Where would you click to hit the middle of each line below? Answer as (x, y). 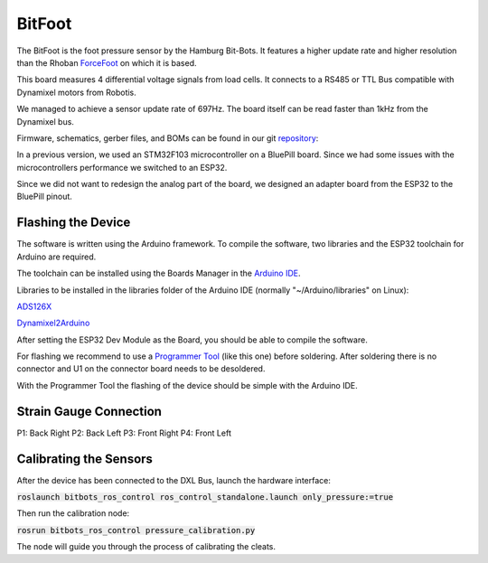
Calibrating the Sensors (85, 459)
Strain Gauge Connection (89, 411)
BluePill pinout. (44, 197)
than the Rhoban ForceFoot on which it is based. (107, 62)
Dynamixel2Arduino (53, 323)
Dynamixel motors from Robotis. (77, 92)
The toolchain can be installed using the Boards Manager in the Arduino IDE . (159, 273)
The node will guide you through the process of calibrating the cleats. (146, 547)
